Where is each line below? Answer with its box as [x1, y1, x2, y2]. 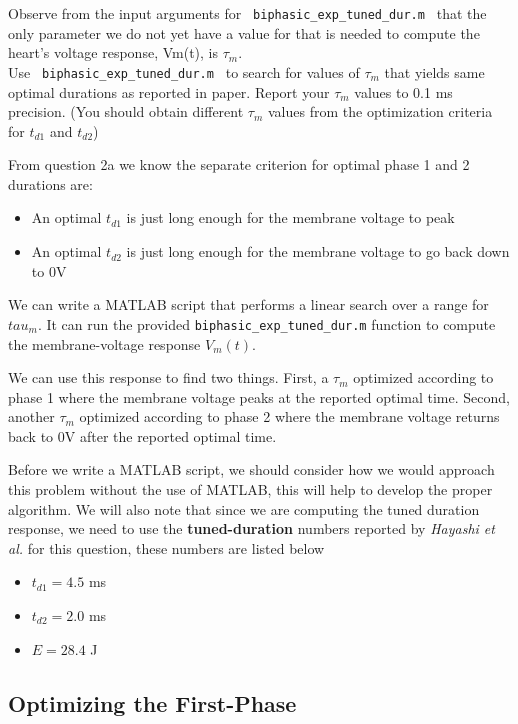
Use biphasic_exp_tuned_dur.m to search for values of [8, 61, 360, 82]
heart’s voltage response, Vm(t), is [8, 42, 218, 63]
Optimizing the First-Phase [8, 687, 297, 718]
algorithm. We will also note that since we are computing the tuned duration [8, 498, 480, 519]
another [8, 406, 55, 427]
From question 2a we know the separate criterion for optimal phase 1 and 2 [8, 154, 470, 175]
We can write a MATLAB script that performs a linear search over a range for [8, 294, 489, 315]
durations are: [8, 173, 93, 194]
